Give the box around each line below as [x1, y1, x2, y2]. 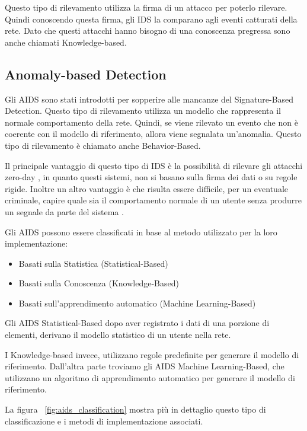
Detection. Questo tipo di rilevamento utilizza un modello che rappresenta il [5, 104, 281, 117]
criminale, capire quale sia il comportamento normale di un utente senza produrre [5, 194, 302, 206]
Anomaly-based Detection [5, 65, 167, 83]
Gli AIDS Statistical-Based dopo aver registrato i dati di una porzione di [5, 317, 270, 329]
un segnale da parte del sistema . [5, 205, 124, 218]
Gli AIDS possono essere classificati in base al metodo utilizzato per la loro [5, 225, 277, 238]
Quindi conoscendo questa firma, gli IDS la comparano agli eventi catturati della [5, 12, 298, 25]
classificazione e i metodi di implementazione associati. [5, 414, 203, 427]
